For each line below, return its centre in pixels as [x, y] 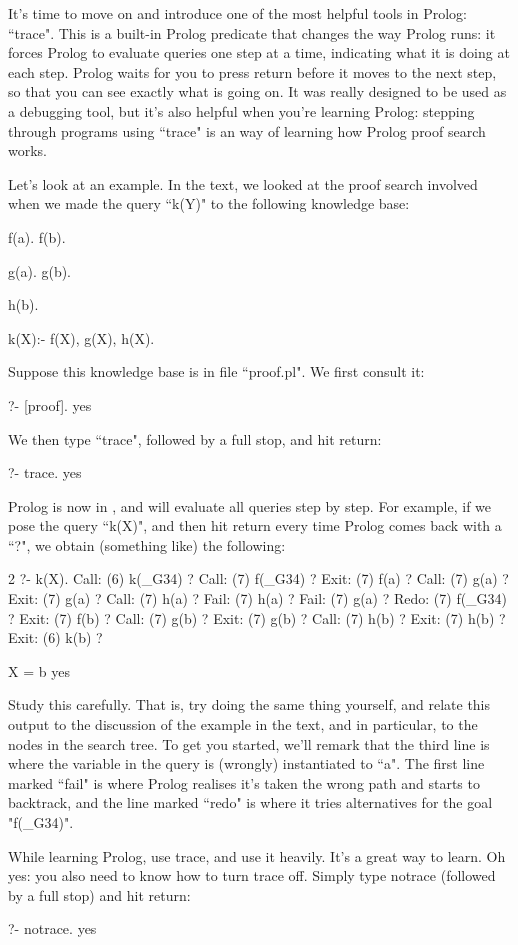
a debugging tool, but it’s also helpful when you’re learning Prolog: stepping [241, 110]
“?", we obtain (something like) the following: [147, 544]
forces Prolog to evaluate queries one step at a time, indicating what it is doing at [259, 52]
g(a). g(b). [40, 270]
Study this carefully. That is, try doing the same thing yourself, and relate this [249, 704]
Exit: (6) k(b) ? [55, 637]
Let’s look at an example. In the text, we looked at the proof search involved [243, 183]
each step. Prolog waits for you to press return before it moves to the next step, [252, 71]
